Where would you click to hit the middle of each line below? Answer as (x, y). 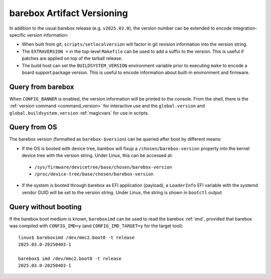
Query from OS (33, 127)
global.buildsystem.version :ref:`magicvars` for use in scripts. (79, 113)
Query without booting (46, 207)
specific (18, 35)
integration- (245, 28)
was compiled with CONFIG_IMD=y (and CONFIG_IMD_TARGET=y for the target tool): (96, 226)
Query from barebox (42, 87)
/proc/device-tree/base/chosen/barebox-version (94, 174)
